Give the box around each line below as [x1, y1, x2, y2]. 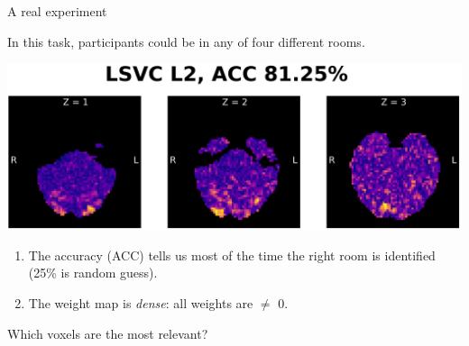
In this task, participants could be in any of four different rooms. [7, 32, 365, 50]
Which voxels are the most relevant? [7, 323, 208, 342]
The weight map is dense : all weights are [28, 294, 253, 313]
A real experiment [7, 2, 107, 20]
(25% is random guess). [28, 263, 158, 282]
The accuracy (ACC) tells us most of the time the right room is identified [28, 245, 436, 264]
